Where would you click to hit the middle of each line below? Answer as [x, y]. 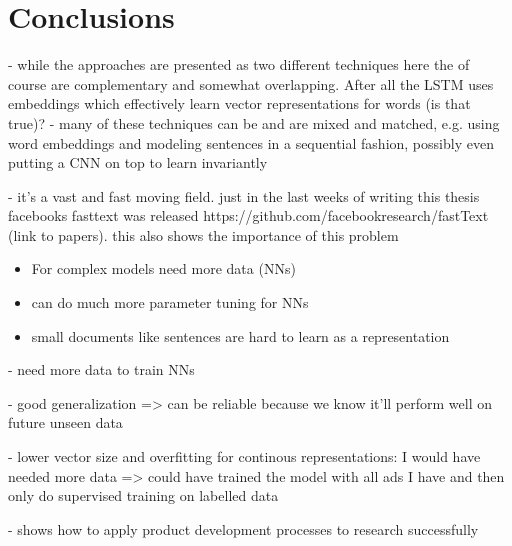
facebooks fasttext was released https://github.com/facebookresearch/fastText [248, 215]
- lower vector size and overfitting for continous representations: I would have [244, 456]
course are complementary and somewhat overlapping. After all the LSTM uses [251, 83]
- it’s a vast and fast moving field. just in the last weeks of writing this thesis [244, 195]
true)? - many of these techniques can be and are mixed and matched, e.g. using [254, 122]
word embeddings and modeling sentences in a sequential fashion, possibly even [251, 142]
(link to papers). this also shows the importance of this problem [203, 234]
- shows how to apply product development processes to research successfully [243, 528]
